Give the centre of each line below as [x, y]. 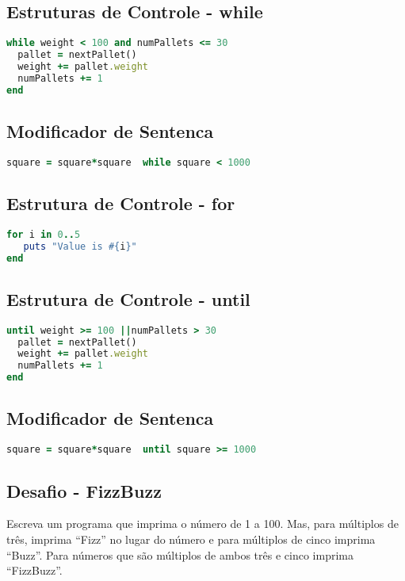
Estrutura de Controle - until [128, 298]
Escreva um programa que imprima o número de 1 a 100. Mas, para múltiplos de [202, 524]
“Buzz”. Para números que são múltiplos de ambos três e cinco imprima [180, 554]
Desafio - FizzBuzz [84, 490]
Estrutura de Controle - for [121, 203]
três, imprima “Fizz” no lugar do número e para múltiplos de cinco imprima [191, 539]
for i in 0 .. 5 [44, 234]
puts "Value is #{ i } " [80, 246]
